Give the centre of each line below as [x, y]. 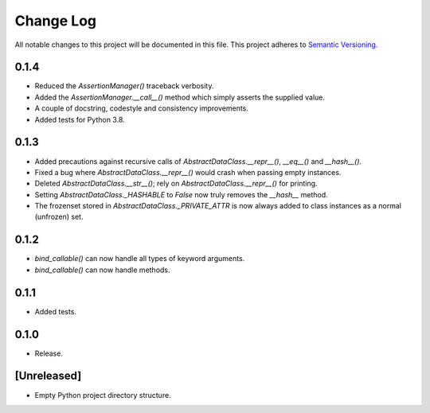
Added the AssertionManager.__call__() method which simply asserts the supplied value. [180, 97]
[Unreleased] [48, 376]
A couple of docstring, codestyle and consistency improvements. [141, 108]
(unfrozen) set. [59, 217]
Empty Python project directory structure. [103, 395]
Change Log [56, 21]
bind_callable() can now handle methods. [102, 270]
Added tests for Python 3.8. [80, 119]
